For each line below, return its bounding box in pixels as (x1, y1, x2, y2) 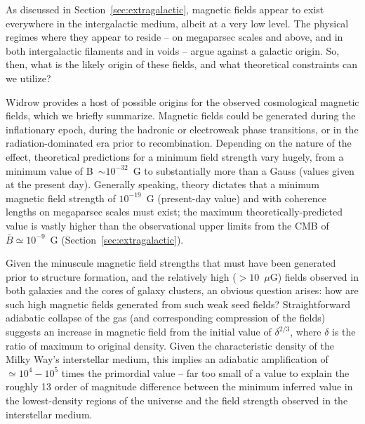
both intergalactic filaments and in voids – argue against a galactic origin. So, (6, 43, 340, 58)
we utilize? (6, 70, 51, 85)
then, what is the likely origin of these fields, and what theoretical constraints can (6, 57, 358, 72)
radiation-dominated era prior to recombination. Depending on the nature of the (6, 135, 352, 150)
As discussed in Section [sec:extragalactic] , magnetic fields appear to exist (6, 2, 324, 16)
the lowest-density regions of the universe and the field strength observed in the (6, 393, 348, 408)
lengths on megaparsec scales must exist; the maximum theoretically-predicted (6, 204, 343, 219)
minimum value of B (6, 163, 93, 178)
